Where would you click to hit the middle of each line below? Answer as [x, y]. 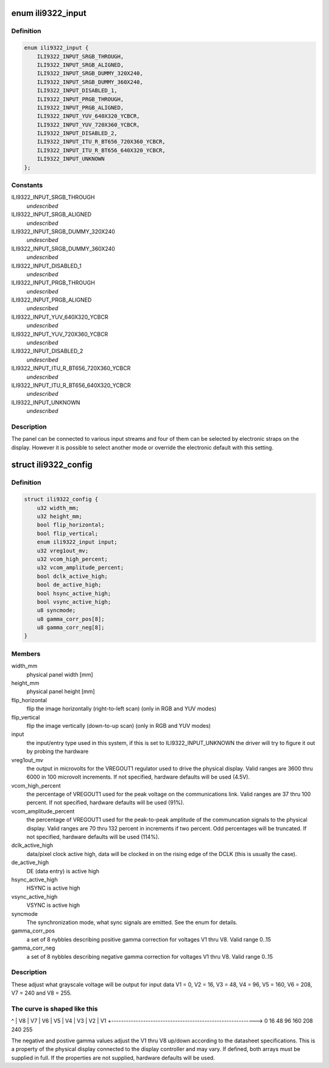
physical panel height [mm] [61, 692]
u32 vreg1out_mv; [63, 550]
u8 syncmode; [56, 610]
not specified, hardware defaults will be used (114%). [93, 837]
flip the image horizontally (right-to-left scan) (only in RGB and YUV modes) [121, 709]
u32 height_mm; [59, 517]
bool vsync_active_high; [74, 602]
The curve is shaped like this [55, 1009]
